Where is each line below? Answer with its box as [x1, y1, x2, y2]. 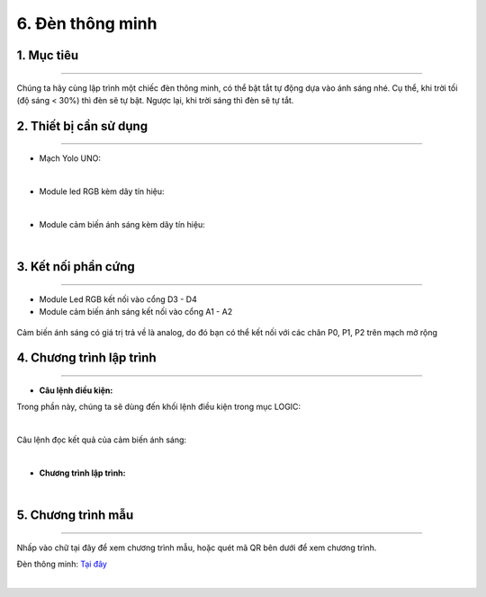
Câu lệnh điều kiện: [39, 385, 113, 396]
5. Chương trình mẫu [16, 508, 134, 523]
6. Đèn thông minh [16, 13, 157, 33]
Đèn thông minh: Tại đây [16, 558, 108, 570]
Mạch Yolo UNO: [39, 153, 101, 164]
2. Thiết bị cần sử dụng [16, 118, 148, 134]
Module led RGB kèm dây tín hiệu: [39, 186, 166, 197]
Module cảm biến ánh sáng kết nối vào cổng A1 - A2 [39, 307, 233, 317]
